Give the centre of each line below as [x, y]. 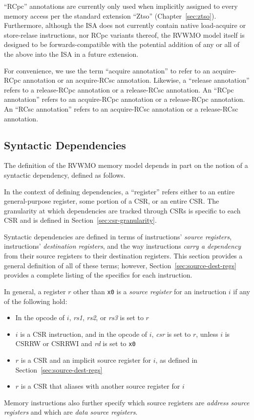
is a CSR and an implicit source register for [86, 360]
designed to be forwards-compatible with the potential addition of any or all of [122, 44]
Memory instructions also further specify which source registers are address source [127, 402]
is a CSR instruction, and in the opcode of [84, 334]
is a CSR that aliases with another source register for [100, 386]
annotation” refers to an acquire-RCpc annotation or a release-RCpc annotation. [125, 99]
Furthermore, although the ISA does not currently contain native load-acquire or [125, 25]
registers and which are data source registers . [71, 412]
